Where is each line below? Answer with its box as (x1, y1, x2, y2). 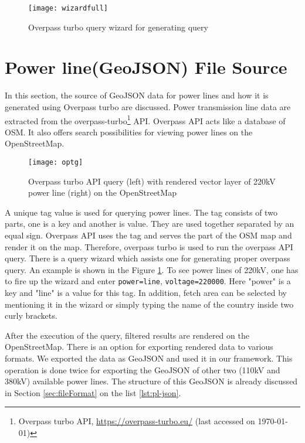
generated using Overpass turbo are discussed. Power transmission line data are (5, 100, 291, 113)
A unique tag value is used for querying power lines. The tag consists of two (5, 206, 277, 218)
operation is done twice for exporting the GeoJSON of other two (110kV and (5, 363, 280, 376)
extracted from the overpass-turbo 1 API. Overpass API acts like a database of (5, 113, 286, 127)
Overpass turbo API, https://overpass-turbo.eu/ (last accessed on (18, 415, 255, 427)
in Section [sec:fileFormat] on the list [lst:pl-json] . (5, 386, 181, 398)
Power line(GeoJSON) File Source (5, 55, 287, 79)
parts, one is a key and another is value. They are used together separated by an (5, 217, 294, 230)
